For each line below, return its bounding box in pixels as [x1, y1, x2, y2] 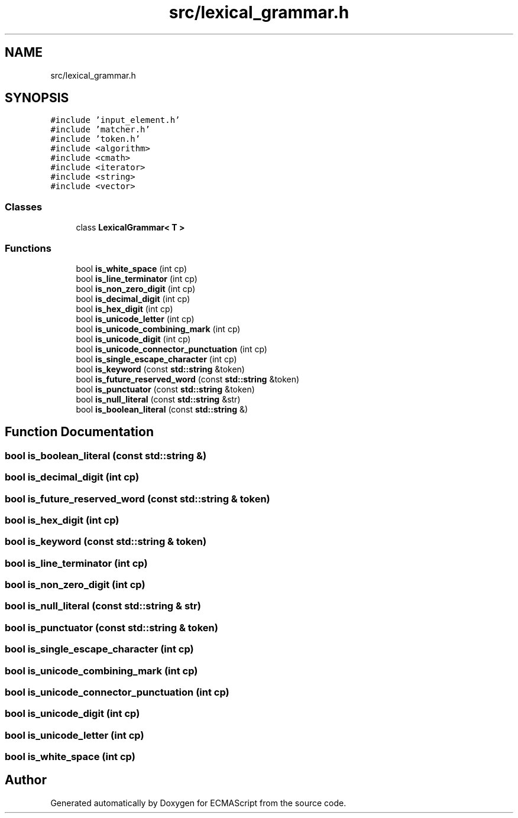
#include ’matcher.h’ [50, 125, 150, 135]
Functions [5, 242, 51, 254]
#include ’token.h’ [50, 134, 141, 144]
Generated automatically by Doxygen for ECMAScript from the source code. [50, 797, 347, 808]
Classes [5, 200, 43, 213]
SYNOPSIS [5, 90, 69, 106]
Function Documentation [5, 424, 154, 440]
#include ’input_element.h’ [50, 115, 180, 125]
